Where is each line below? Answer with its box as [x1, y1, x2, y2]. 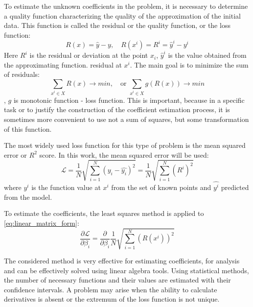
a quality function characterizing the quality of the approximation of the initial [4, 10, 241, 21]
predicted [221, 182, 249, 192]
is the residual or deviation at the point [29, 50, 148, 60]
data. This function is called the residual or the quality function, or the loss [4, 20, 230, 30]
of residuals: [4, 69, 40, 79]
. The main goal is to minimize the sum [130, 59, 249, 70]
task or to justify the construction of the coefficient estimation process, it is [4, 104, 230, 115]
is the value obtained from [168, 50, 247, 60]
